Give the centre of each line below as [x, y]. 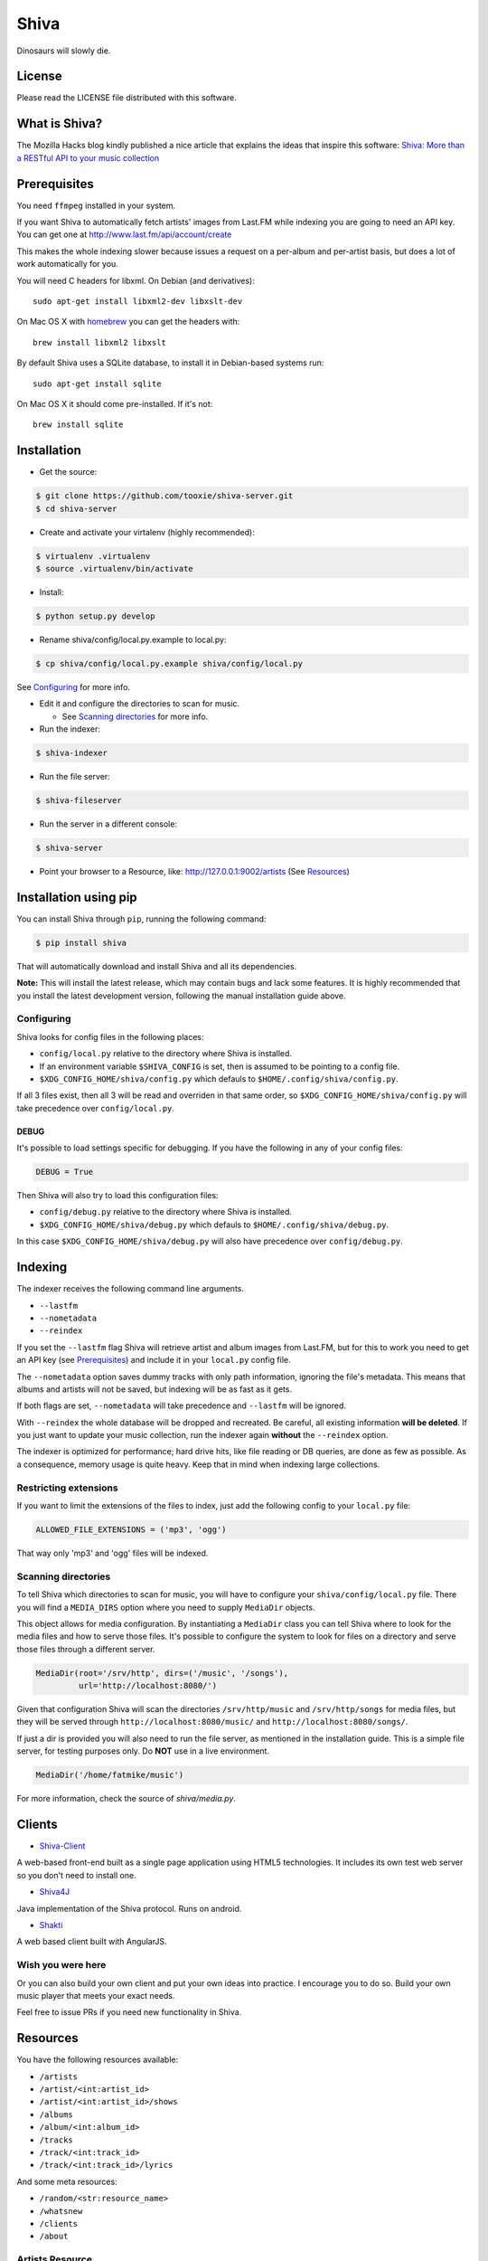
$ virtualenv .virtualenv [93, 556]
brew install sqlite [78, 425]
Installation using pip [77, 897]
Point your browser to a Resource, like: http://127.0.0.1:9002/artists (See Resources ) [194, 871]
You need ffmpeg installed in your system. [96, 205]
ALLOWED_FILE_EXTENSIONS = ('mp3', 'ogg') [131, 1529]
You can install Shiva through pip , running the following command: [141, 919]
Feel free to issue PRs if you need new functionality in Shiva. [129, 2012]
